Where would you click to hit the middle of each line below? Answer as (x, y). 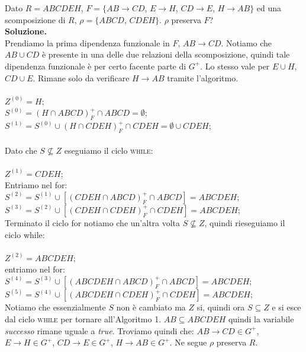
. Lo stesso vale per (235, 66)
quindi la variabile (261, 318)
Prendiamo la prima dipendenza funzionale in (87, 42)
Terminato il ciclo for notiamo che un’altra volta (93, 222)
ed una (269, 8)
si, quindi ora (221, 307)
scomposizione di (35, 19)
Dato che (21, 150)
